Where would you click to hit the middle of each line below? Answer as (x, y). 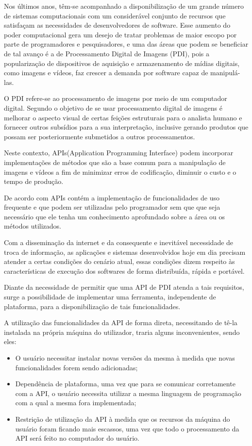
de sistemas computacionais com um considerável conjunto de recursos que (115, 15)
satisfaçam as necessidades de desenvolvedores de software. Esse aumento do (117, 25)
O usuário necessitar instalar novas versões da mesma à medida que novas (125, 358)
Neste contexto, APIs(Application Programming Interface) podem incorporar (119, 153)
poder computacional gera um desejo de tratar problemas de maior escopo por (120, 34)
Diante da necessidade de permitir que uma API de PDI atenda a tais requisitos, (124, 287)
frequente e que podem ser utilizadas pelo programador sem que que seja (112, 207)
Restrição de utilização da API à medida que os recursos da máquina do (123, 419)
